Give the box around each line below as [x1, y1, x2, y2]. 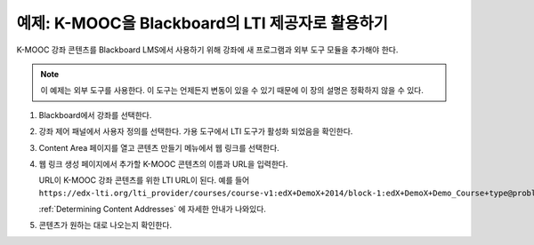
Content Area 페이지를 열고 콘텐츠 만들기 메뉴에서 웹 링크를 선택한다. [38, 142, 279, 153]
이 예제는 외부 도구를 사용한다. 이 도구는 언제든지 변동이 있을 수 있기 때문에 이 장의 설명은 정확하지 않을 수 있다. [40, 85, 425, 96]
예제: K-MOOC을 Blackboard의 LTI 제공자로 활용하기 [16, 13, 389, 33]
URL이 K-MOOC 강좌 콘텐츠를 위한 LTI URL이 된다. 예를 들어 [38, 175, 250, 186]
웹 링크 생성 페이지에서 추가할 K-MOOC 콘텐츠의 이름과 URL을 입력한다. [38, 158, 288, 169]
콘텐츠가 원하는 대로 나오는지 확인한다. [38, 220, 173, 231]
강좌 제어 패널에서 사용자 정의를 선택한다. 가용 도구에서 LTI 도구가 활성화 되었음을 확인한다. [38, 126, 353, 137]
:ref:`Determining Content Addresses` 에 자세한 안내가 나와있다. [38, 204, 267, 215]
